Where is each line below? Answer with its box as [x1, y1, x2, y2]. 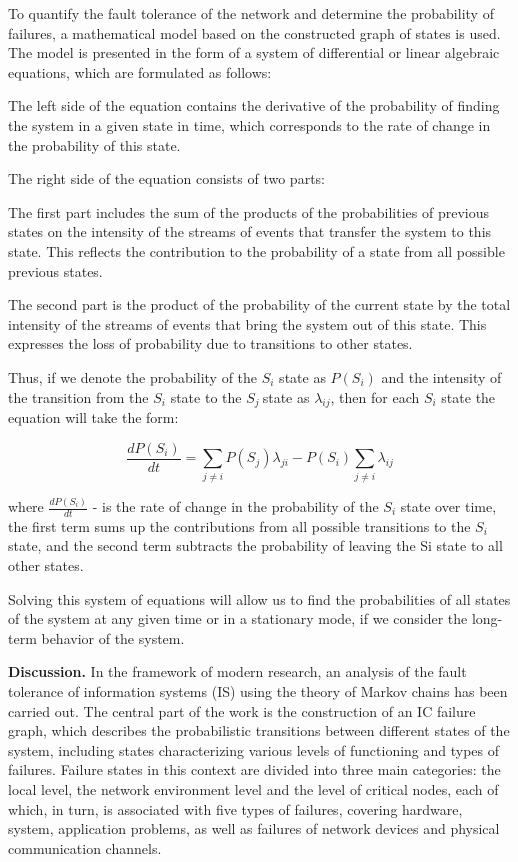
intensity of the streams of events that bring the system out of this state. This [8, 313, 487, 334]
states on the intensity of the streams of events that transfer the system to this [8, 221, 492, 242]
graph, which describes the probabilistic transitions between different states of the [8, 720, 510, 741]
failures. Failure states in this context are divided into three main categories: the [8, 759, 501, 780]
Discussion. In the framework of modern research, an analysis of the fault [8, 661, 467, 682]
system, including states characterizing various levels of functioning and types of [8, 739, 500, 760]
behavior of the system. [41, 627, 185, 648]
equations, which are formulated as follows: [8, 61, 272, 82]
